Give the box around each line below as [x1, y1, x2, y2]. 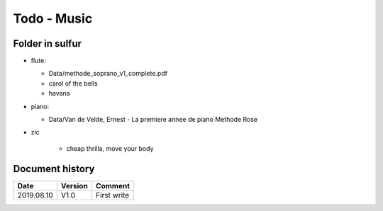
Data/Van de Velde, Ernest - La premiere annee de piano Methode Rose [48, 115, 258, 124]
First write [96, 190, 130, 200]
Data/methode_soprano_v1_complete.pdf [48, 69, 168, 78]
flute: [30, 57, 46, 65]
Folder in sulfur [13, 38, 82, 50]
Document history [13, 163, 95, 175]
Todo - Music [13, 11, 93, 26]
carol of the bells [48, 79, 99, 88]
